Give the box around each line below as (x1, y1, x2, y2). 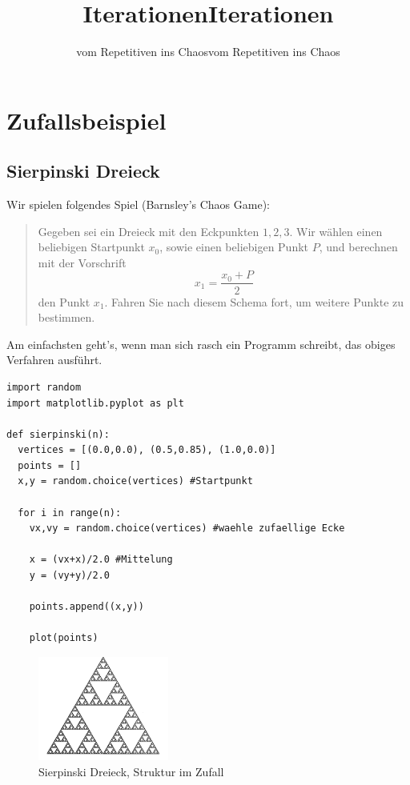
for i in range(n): (18, 507, 122, 519)
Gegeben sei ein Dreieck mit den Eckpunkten (38, 222, 259, 239)
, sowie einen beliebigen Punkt (159, 238, 309, 255)
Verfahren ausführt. (6, 351, 102, 368)
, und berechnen (319, 238, 398, 255)
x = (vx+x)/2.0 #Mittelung (29, 554, 173, 566)
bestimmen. (38, 309, 95, 326)
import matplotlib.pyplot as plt (6, 397, 184, 409)
